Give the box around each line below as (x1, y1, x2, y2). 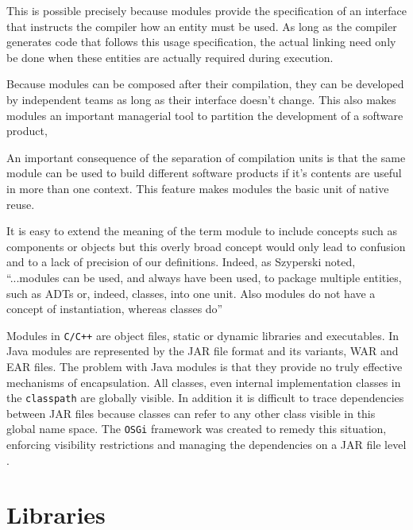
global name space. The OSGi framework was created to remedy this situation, (6, 420, 387, 437)
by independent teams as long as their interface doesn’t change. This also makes (6, 91, 396, 107)
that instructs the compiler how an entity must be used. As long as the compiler (6, 17, 397, 34)
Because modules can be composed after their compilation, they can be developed (6, 75, 404, 92)
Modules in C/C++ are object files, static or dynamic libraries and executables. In (6, 327, 399, 343)
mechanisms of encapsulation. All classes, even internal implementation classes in (6, 373, 401, 390)
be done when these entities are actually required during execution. (6, 48, 334, 65)
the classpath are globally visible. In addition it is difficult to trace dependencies (6, 389, 404, 406)
